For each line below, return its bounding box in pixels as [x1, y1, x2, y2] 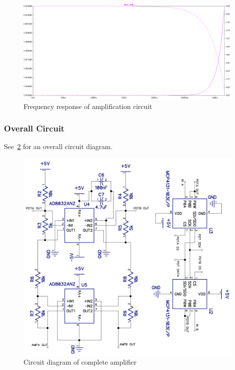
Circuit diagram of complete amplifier [23, 357, 137, 367]
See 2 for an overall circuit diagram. [4, 141, 113, 151]
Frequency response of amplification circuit [23, 101, 152, 111]
